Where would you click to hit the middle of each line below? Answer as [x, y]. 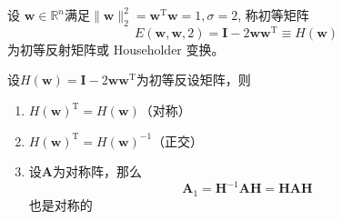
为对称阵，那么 [97, 171]
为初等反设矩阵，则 [193, 80]
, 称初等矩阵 [273, 15]
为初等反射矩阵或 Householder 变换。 [116, 49]
